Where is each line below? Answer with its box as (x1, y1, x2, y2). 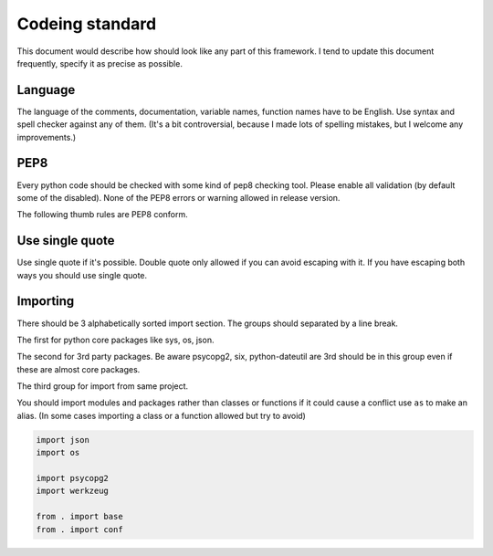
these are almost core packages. (16, 363, 141, 374)
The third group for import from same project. (16, 381, 189, 392)
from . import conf (36, 524, 123, 534)
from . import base (36, 511, 123, 522)
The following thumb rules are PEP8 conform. (16, 209, 188, 220)
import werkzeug (36, 486, 110, 497)
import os (36, 447, 80, 458)
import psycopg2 (36, 473, 110, 484)
